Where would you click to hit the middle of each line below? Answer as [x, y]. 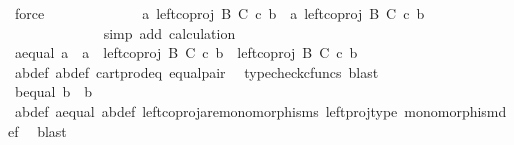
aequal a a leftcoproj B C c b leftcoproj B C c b [186, 52]
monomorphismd [455, 110]
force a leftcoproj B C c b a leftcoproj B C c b [219, 13]
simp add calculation [169, 32]
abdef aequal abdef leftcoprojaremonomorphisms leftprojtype [206, 110]
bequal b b [53, 91]
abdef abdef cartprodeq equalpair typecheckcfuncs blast [196, 71]
